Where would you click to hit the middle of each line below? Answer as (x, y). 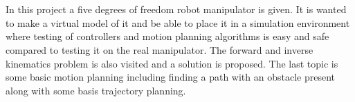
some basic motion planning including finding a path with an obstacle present (170, 77)
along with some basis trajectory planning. (96, 90)
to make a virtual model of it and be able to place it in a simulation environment (178, 22)
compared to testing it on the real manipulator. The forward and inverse (160, 49)
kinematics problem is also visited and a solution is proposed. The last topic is (172, 63)
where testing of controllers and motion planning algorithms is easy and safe (167, 36)
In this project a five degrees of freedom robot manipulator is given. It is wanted (176, 9)
